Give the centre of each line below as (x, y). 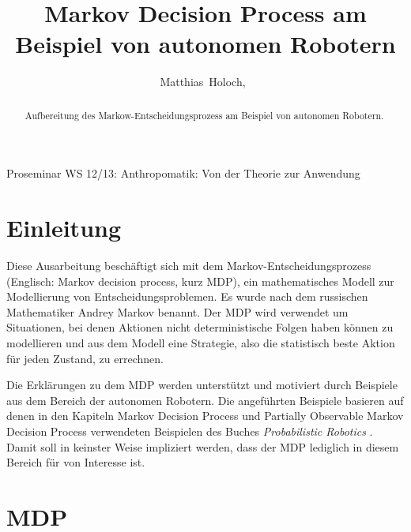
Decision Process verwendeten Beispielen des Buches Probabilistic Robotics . (190, 431)
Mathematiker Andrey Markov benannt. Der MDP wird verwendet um (177, 311)
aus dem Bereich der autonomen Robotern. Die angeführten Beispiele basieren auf (205, 400)
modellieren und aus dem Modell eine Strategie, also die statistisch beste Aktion (201, 343)
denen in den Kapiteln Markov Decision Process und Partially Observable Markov (205, 416)
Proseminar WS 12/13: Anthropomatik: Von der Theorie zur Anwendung (183, 173)
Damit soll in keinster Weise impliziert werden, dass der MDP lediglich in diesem (203, 446)
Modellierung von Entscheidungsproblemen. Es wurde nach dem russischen (187, 296)
